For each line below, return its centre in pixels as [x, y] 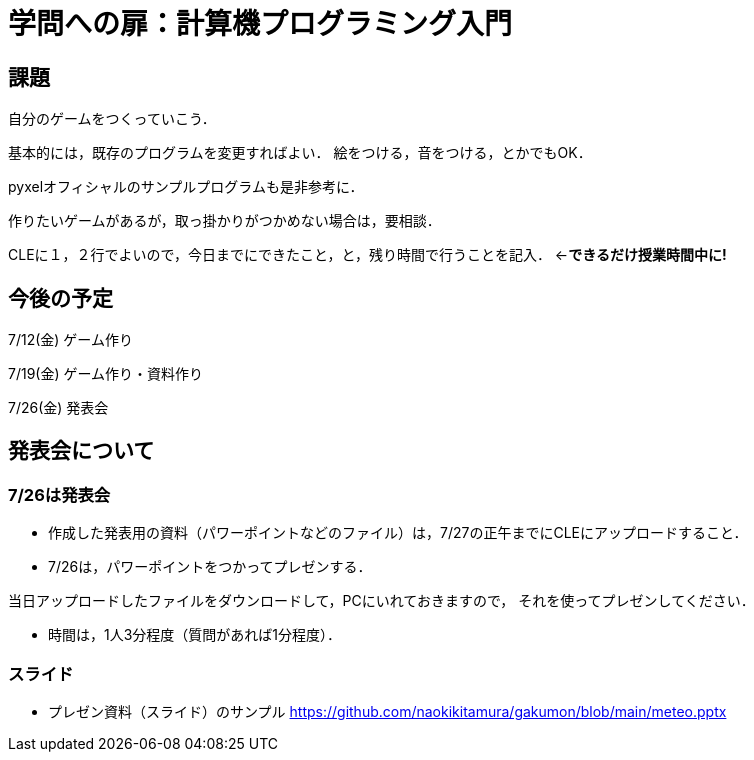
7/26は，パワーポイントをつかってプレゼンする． [210, 567]
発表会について [81, 451]
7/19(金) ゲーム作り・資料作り [106, 374]
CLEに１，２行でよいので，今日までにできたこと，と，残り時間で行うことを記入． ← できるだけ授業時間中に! [367, 255]
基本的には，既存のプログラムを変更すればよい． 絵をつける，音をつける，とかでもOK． [300, 153]
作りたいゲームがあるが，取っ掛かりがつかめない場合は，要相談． [224, 221]
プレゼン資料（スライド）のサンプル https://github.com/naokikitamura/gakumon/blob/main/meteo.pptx [387, 711]
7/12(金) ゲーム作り [70, 340]
